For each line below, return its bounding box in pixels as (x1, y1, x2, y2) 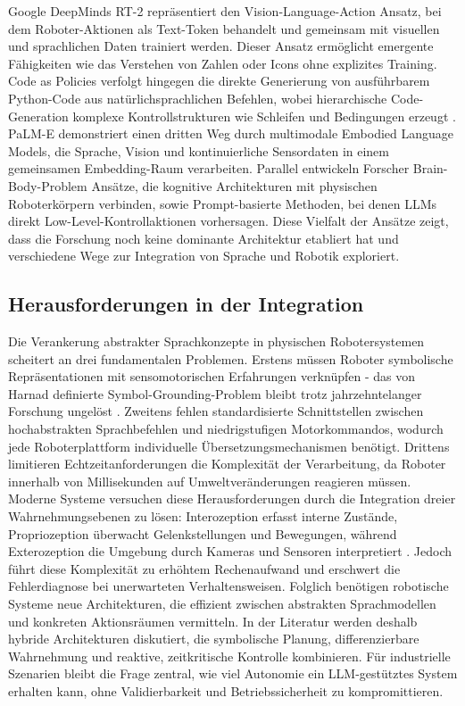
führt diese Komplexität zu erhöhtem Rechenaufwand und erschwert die (8, 559, 401, 577)
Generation (8, 106, 69, 125)
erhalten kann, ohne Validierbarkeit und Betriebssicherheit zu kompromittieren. (8, 681, 444, 700)
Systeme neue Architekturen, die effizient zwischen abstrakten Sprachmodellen (8, 594, 436, 613)
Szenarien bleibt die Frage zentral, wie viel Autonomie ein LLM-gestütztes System (8, 664, 458, 683)
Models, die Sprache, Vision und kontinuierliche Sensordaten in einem (8, 141, 389, 160)
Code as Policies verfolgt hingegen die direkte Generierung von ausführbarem (8, 71, 430, 90)
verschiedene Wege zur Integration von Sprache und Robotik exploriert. (8, 246, 400, 265)
